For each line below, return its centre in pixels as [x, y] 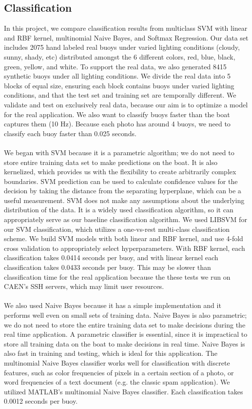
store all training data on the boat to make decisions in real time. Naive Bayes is [125, 343]
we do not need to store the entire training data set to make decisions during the [125, 324]
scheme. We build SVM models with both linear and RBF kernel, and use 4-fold [124, 238]
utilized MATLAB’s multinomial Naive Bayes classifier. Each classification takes [124, 391]
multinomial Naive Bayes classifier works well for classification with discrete [117, 362]
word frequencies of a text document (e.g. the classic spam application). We [117, 382]
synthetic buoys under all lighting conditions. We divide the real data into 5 [117, 76]
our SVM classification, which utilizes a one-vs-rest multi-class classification [117, 229]
